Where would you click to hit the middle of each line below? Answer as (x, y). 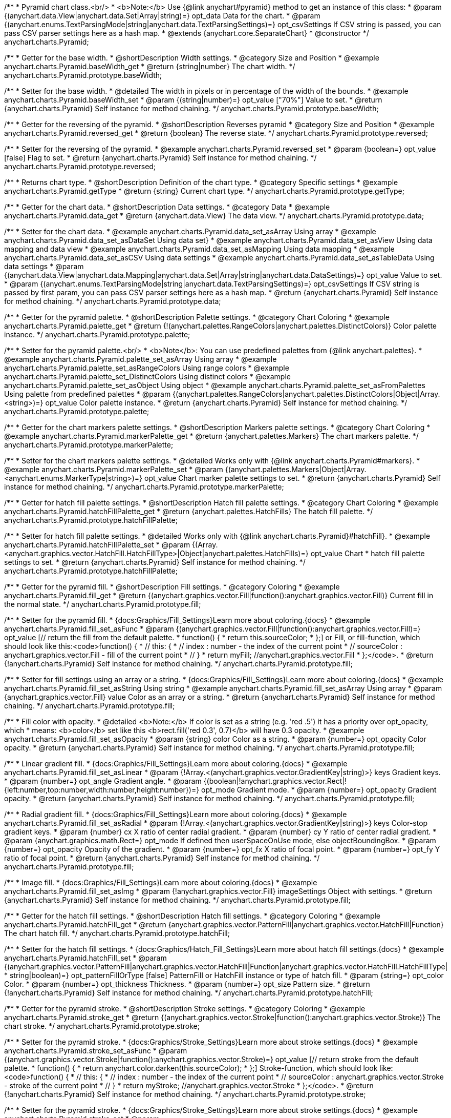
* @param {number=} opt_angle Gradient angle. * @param (103, 781)
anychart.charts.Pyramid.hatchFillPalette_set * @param (97, 545)
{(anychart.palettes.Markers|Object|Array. (296, 469)
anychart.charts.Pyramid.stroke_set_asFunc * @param (96, 1051)
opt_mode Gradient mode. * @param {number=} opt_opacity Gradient (319, 790)
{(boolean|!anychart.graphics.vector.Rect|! (275, 781)
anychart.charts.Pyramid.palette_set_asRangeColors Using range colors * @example (147, 368)
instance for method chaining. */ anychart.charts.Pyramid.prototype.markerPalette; (144, 487)
